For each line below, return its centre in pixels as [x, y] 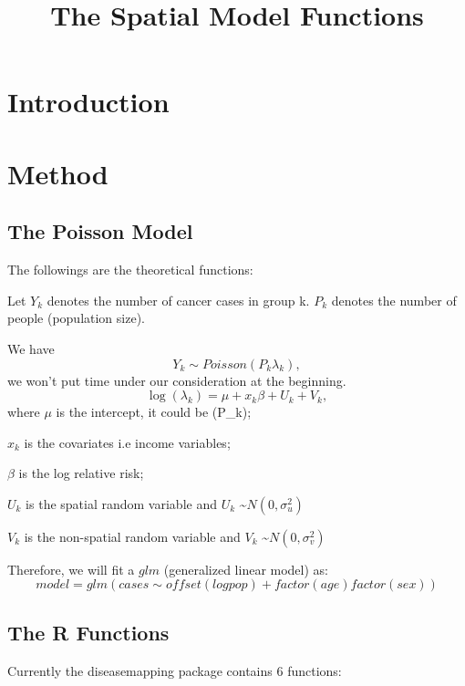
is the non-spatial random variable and [132, 536]
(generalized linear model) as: [246, 569]
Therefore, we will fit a [71, 569]
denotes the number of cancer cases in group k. [178, 300]
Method [58, 173]
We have [31, 348]
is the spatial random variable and [121, 503]
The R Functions [88, 632]
